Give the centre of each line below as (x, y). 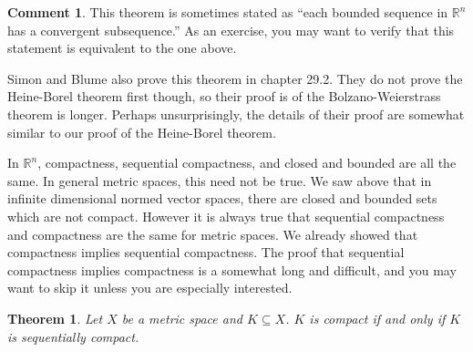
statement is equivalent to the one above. (122, 48)
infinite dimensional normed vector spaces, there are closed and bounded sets (222, 198)
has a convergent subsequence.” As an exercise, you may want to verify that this (231, 30)
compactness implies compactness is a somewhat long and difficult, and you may (232, 269)
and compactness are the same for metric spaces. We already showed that (213, 234)
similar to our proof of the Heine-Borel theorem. (142, 132)
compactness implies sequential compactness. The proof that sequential (206, 252)
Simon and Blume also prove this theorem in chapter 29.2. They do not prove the (235, 78)
